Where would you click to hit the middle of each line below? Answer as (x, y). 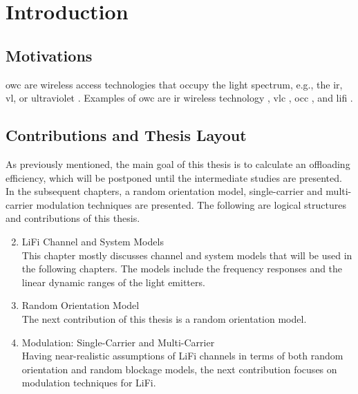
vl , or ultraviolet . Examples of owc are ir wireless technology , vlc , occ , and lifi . (179, 98)
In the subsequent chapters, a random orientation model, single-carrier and (164, 191)
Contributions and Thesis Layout (126, 135)
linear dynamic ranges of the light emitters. (113, 282)
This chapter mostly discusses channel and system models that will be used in (187, 255)
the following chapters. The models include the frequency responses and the (182, 269)
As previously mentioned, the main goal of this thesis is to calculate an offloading (178, 163)
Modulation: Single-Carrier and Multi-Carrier (118, 342)
